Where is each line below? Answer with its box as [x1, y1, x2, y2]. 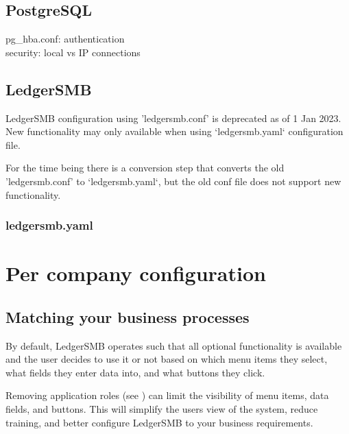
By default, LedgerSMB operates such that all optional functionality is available [5, 338, 342, 352]
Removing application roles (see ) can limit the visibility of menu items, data [5, 388, 329, 402]
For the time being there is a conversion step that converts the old [5, 160, 285, 175]
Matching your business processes [5, 306, 250, 327]
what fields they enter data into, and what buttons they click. [5, 365, 265, 379]
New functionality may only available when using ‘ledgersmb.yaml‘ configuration [5, 124, 344, 138]
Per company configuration [5, 259, 266, 287]
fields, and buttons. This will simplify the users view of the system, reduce [5, 401, 318, 415]
